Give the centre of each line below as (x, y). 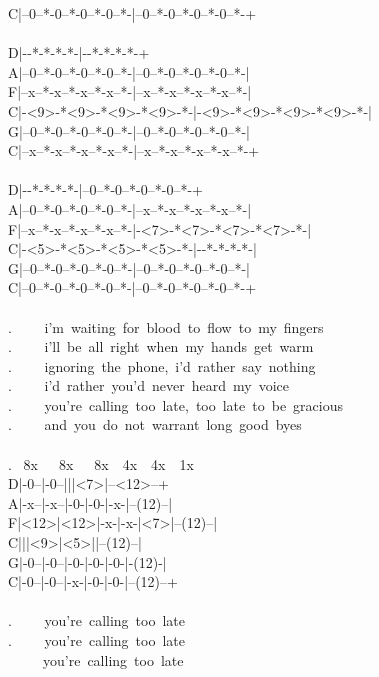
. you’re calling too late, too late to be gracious (176, 404)
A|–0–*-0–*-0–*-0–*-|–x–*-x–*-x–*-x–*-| (130, 208)
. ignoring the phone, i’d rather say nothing (162, 365)
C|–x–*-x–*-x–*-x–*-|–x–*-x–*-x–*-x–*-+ (134, 150)
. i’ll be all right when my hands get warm (161, 346)
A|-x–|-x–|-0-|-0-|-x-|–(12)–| (90, 502)
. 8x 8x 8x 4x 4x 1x (101, 463)
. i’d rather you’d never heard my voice (148, 385)
